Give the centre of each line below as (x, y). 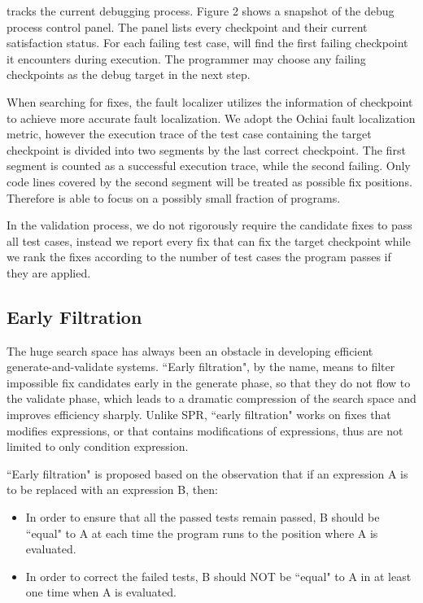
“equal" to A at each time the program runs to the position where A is (202, 533)
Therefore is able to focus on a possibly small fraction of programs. (174, 197)
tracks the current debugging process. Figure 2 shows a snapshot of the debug (201, 11)
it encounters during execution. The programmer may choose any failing (186, 58)
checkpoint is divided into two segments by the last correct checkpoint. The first (206, 149)
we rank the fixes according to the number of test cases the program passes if (199, 257)
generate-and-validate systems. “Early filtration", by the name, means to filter (201, 367)
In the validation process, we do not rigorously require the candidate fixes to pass (209, 225)
